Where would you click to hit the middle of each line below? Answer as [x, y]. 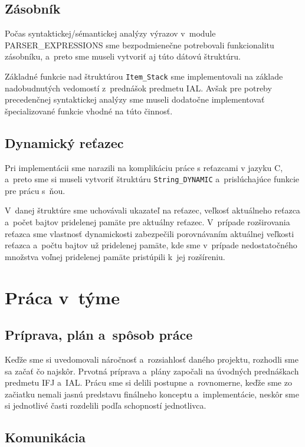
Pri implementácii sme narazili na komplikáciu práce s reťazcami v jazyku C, [144, 167]
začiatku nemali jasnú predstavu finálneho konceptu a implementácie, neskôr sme [152, 394]
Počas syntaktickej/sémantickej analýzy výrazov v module [110, 33]
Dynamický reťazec [64, 142]
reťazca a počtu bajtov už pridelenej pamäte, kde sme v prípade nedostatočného [151, 245]
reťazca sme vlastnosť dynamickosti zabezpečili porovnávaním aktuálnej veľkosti [150, 233]
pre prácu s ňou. [35, 190]
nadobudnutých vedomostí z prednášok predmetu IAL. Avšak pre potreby [138, 88]
